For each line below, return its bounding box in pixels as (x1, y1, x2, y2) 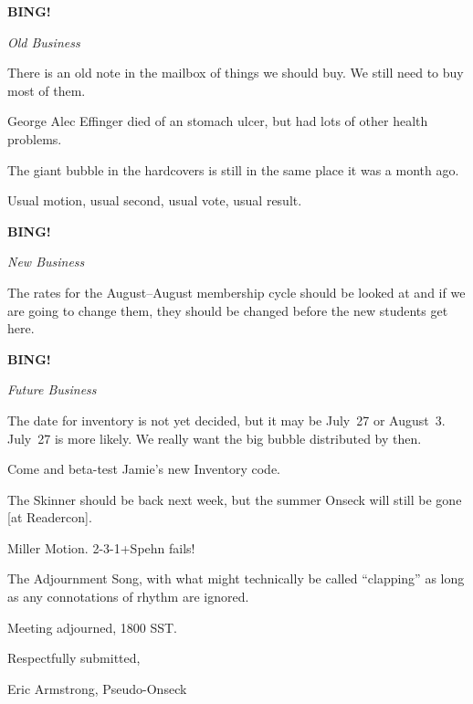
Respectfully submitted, (7, 648, 141, 667)
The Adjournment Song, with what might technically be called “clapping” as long (7, 569, 465, 588)
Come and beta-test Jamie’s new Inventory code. (7, 459, 281, 478)
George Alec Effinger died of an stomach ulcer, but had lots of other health (7, 111, 428, 131)
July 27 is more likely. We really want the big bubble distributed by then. (7, 428, 422, 447)
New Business (7, 252, 85, 271)
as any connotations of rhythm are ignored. (7, 587, 249, 606)
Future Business (7, 380, 97, 399)
